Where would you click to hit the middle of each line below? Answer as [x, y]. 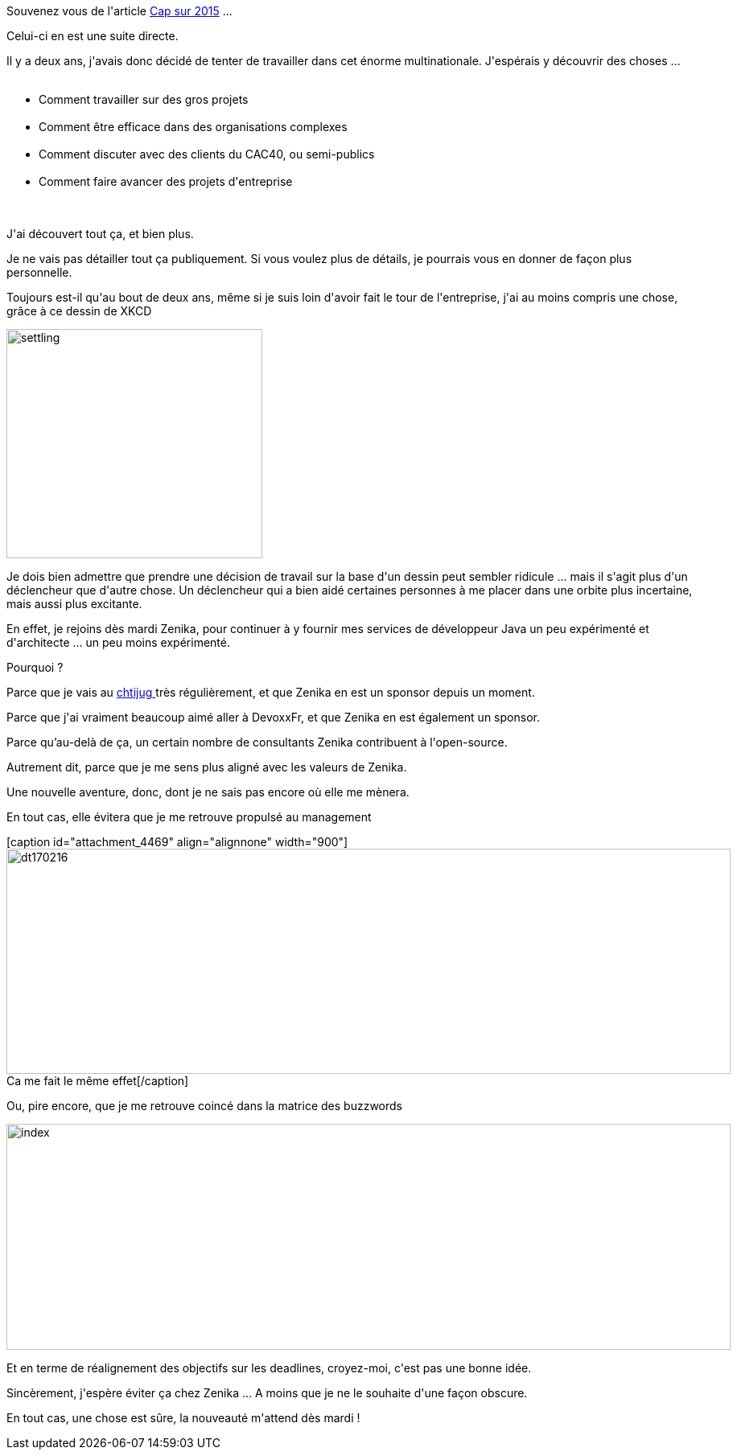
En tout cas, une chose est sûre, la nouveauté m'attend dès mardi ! [183, 1418]
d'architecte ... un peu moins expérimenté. [118, 642]
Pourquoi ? [35, 667]
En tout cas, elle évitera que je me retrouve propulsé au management [189, 817]
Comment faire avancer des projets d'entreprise [166, 181]
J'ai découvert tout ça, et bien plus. [100, 234]
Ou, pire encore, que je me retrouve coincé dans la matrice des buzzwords [204, 1106]
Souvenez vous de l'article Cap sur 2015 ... [119, 11]
